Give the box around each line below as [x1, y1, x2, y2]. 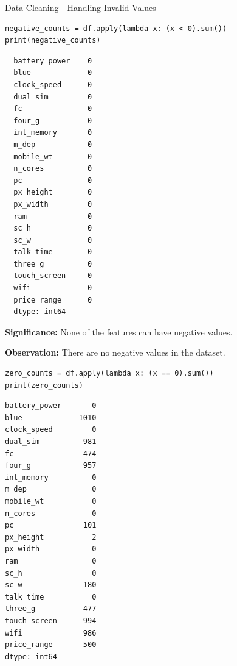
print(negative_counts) [5, 36, 101, 45]
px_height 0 [13, 188, 92, 197]
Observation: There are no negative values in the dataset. [5, 346, 225, 359]
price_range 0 [13, 295, 92, 304]
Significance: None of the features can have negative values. [5, 325, 233, 338]
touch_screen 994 [5, 616, 97, 625]
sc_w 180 [5, 581, 97, 590]
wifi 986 [5, 628, 97, 637]
